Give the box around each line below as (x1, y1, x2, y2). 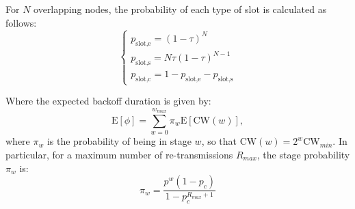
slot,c (135, 75, 151, 83)
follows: (5, 15, 37, 29)
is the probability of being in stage (47, 134, 192, 148)
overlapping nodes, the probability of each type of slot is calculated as (34, 2, 327, 16)
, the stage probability (257, 147, 350, 161)
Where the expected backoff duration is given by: (5, 94, 211, 108)
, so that (201, 134, 237, 148)
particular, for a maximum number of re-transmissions (5, 147, 233, 161)
